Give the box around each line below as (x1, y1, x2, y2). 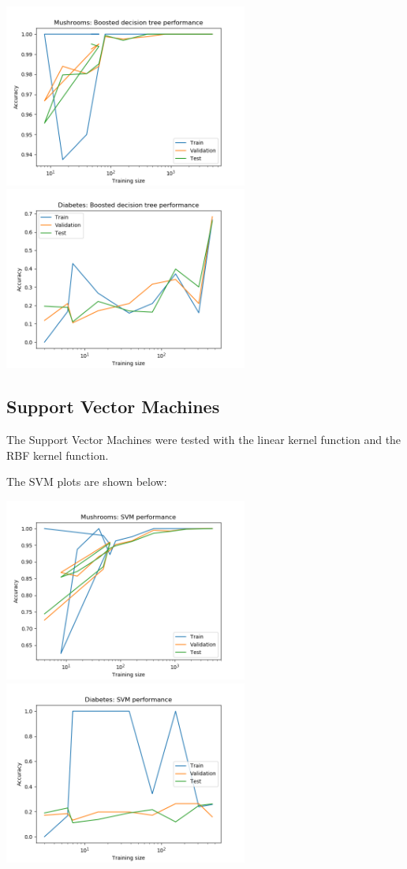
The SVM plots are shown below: (6, 473, 167, 490)
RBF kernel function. (6, 446, 109, 463)
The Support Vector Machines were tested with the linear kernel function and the (6, 431, 401, 447)
